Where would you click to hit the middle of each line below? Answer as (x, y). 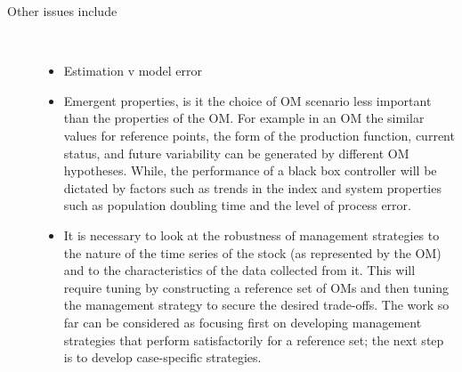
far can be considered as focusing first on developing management (243, 322)
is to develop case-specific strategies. (162, 357)
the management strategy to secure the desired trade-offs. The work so (256, 305)
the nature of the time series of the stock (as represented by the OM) (252, 252)
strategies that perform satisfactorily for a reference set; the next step (254, 340)
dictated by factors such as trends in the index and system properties (252, 187)
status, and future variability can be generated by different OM (236, 153)
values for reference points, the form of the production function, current (259, 135)
